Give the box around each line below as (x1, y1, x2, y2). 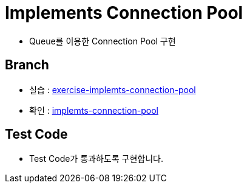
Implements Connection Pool (5, 2, 243, 23)
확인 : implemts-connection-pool (29, 105, 158, 116)
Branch (5, 57, 49, 73)
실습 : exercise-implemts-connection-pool (29, 84, 196, 95)
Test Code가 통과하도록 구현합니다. (29, 153, 163, 164)
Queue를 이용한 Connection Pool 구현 (29, 35, 176, 46)
